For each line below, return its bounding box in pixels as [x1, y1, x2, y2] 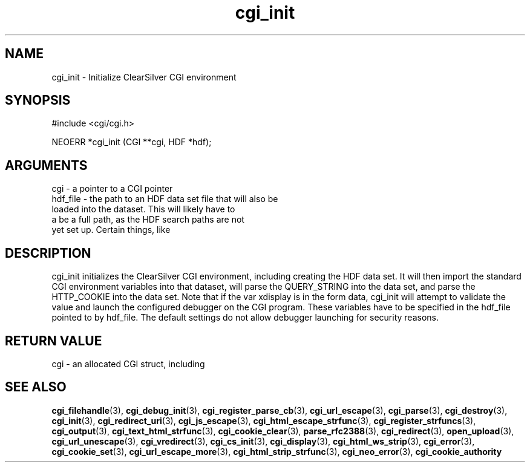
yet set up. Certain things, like [51, 224, 171, 235]
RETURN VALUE [5, 333, 102, 348]
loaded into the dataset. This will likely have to [51, 204, 235, 215]
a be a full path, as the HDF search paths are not [51, 214, 244, 225]
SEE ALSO [5, 379, 67, 395]
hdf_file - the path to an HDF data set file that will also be [51, 194, 278, 204]
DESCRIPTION [5, 245, 91, 261]
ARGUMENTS [5, 157, 88, 173]
